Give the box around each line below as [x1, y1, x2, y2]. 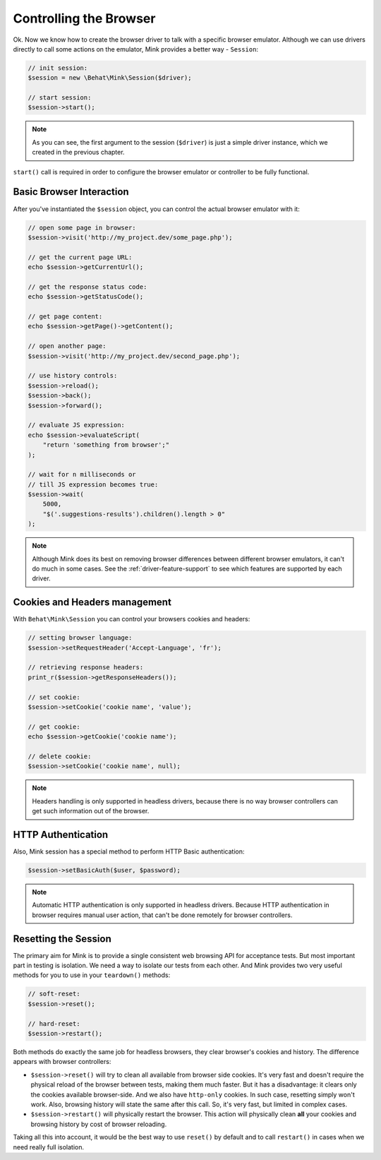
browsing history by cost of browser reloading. [30, 1120, 167, 1128]
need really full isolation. [13, 1142, 85, 1151]
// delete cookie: [28, 752, 92, 760]
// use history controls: [28, 371, 118, 380]
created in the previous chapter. [32, 148, 125, 157]
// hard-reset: [28, 1020, 80, 1027]
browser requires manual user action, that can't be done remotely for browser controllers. [32, 911, 293, 919]
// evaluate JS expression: [28, 421, 125, 429]
